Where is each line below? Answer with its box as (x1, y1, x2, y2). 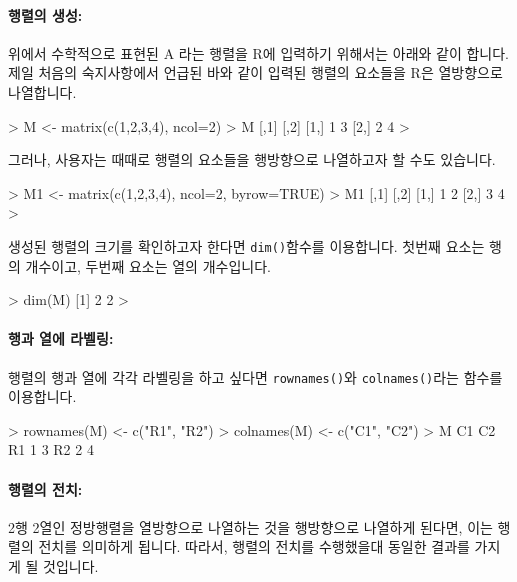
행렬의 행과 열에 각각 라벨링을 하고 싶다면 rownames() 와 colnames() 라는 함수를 (8, 366, 503, 387)
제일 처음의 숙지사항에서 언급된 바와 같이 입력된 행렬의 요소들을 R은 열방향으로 (8, 62, 503, 83)
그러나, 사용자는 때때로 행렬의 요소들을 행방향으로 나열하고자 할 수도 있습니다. (8, 149, 496, 170)
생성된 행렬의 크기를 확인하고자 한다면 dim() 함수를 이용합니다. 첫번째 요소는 (8, 235, 485, 256)
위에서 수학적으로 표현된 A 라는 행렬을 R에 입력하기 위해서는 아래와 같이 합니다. (8, 42, 510, 63)
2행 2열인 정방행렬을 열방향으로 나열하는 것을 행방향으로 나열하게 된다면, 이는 (8, 516, 493, 537)
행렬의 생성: (8, 4, 83, 25)
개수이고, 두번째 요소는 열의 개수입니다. (25, 255, 271, 276)
